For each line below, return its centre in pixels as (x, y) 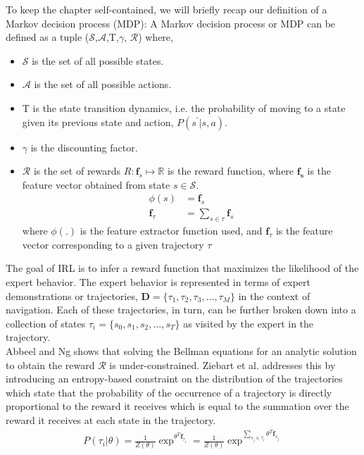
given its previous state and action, (98, 121)
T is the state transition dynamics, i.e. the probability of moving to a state (184, 107)
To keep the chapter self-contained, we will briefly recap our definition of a (167, 9)
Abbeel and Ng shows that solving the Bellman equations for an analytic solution (181, 350)
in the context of (274, 295)
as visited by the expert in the (249, 323)
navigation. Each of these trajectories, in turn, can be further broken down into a (181, 310)
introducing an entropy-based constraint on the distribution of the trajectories (174, 379)
